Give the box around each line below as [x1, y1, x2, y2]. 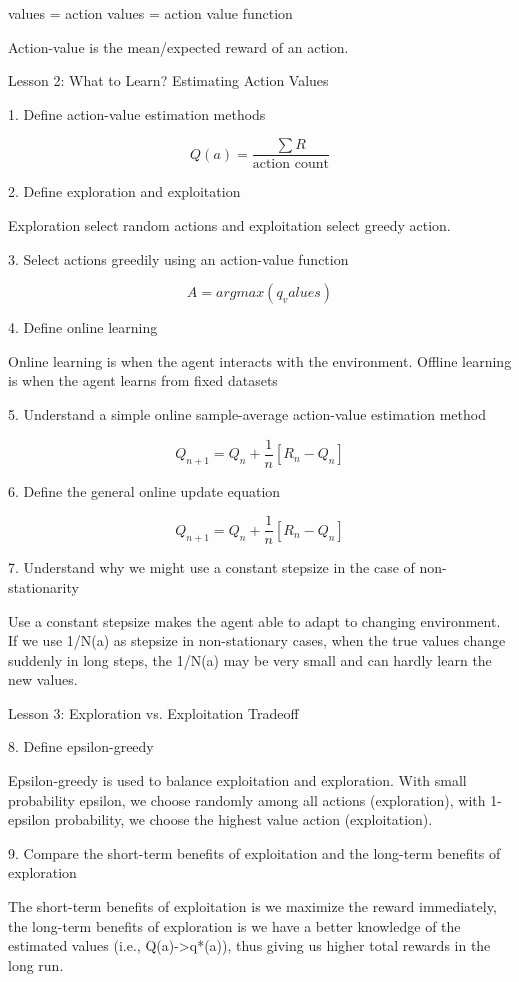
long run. [8, 954, 64, 975]
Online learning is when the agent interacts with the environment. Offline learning [8, 350, 512, 371]
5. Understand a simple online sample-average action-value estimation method [8, 404, 486, 424]
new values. [8, 669, 78, 690]
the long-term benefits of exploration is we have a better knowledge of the [8, 915, 461, 936]
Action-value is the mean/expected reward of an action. [8, 36, 349, 57]
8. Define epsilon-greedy [8, 736, 154, 757]
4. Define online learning [8, 317, 158, 338]
